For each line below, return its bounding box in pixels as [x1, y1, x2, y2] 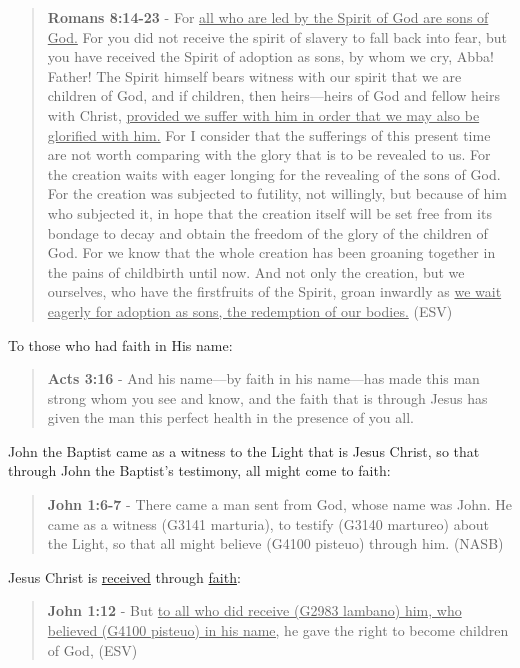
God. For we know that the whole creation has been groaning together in [47, 242, 496, 263]
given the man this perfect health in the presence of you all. [47, 407, 414, 428]
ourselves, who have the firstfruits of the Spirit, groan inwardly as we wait [47, 281, 502, 302]
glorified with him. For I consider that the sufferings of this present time [47, 124, 491, 145]
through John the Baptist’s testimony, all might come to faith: [8, 460, 391, 481]
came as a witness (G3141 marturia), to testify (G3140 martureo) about [47, 513, 490, 534]
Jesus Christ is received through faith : [8, 566, 241, 587]
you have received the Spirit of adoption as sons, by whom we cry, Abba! [47, 46, 494, 67]
